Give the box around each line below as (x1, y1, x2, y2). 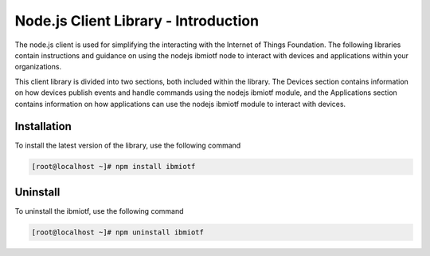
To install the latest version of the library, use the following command (14, 140, 241, 151)
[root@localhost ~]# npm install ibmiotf (31, 162, 196, 171)
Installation (14, 120, 72, 133)
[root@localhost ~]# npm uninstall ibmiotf (31, 227, 205, 237)
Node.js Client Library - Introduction (14, 12, 259, 30)
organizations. (14, 62, 62, 72)
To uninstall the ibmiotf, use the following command (14, 206, 184, 215)
